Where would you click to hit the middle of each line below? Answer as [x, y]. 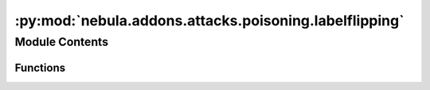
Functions [40, 67]
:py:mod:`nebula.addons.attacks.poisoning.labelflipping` [209, 21]
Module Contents [62, 42]
